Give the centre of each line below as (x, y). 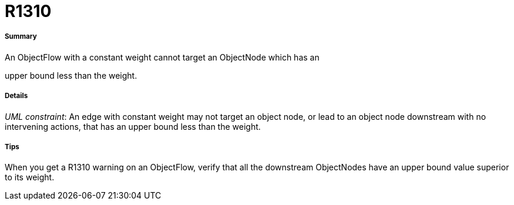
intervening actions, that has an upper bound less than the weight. (133, 126)
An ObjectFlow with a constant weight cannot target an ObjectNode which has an (162, 57)
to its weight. (30, 177)
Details (16, 96)
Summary (21, 37)
